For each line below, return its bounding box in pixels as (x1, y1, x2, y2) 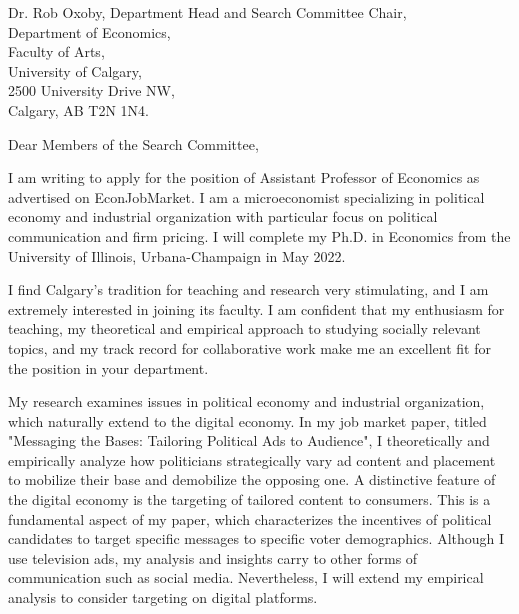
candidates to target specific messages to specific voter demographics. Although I (8, 528, 505, 549)
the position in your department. (8, 357, 209, 378)
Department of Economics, (8, 21, 171, 42)
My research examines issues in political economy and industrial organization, (8, 391, 485, 412)
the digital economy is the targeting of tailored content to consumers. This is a (8, 489, 491, 510)
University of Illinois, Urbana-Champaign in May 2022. (8, 245, 346, 266)
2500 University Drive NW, (8, 80, 175, 101)
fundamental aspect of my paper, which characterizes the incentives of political (8, 508, 492, 529)
